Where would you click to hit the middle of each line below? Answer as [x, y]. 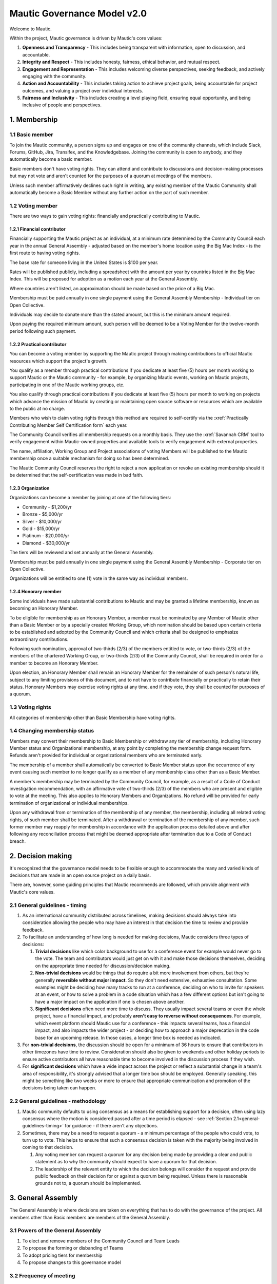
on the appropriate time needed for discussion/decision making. [103, 966]
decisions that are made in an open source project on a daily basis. [80, 875]
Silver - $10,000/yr [42, 521]
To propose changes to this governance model [72, 1262]
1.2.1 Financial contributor [38, 229]
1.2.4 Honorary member [35, 592]
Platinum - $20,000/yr [46, 536]
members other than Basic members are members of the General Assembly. [90, 1217]
